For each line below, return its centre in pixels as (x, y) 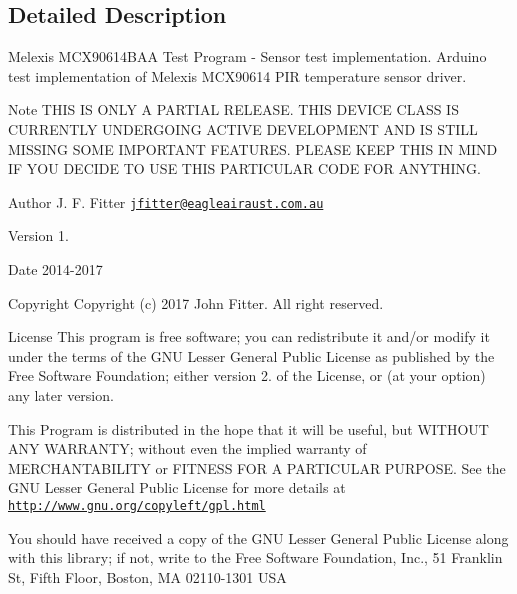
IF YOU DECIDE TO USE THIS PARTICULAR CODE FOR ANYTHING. (244, 168)
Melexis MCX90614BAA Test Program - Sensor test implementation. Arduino (247, 56)
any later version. (61, 394)
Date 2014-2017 (55, 269)
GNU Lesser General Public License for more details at (177, 487)
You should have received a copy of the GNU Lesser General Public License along (258, 537)
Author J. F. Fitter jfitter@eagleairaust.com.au (166, 201)
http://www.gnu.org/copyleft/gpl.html (137, 505)
